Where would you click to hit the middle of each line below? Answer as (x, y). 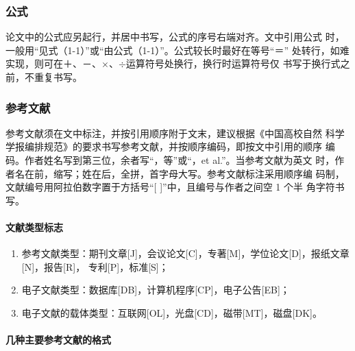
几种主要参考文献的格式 (58, 340)
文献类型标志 (34, 227)
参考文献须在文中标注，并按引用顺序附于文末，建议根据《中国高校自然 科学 (175, 133)
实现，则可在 (34, 63)
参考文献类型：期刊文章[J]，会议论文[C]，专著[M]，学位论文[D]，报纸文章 (185, 253)
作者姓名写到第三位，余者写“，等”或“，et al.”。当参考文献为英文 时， (180, 160)
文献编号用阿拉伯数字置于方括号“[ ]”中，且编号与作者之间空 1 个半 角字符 (170, 187)
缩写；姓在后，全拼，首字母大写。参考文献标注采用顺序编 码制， (199, 173)
